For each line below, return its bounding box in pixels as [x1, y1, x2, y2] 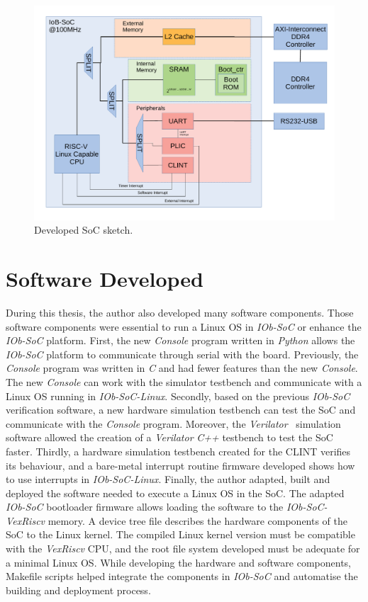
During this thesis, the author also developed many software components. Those [6, 305, 354, 319]
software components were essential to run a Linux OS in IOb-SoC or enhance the [6, 319, 362, 334]
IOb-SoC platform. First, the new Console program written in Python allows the [6, 333, 355, 348]
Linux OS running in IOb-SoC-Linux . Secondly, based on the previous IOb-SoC [6, 388, 350, 403]
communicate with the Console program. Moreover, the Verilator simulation [6, 416, 341, 431]
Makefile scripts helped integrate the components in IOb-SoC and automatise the [6, 569, 358, 584]
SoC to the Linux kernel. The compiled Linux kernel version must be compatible [6, 527, 355, 542]
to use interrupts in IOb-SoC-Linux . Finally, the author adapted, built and [6, 472, 330, 487]
